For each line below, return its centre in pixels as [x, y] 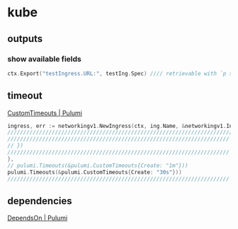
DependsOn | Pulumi [38, 218]
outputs [25, 39]
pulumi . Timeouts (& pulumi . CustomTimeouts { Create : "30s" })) [95, 172]
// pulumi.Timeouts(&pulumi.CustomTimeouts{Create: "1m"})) [98, 165]
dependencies [40, 201]
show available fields [44, 59]
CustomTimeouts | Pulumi [45, 113]
